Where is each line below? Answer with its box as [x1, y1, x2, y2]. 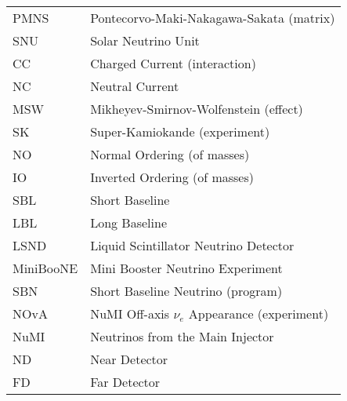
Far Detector [90, 373, 161, 391]
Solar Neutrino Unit [90, 31, 200, 49]
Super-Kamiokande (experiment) [90, 122, 270, 140]
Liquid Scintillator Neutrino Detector [90, 236, 295, 254]
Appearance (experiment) [188, 304, 329, 323]
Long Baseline [90, 213, 167, 231]
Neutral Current [90, 77, 179, 95]
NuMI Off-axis [90, 304, 170, 323]
